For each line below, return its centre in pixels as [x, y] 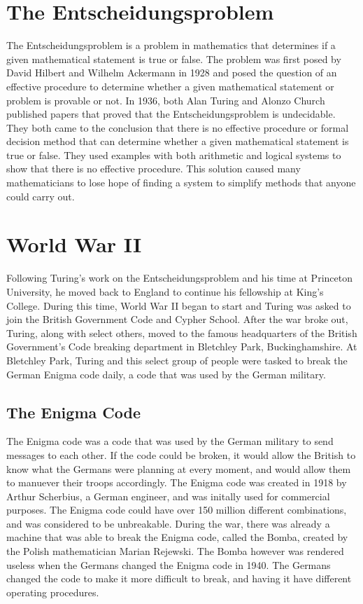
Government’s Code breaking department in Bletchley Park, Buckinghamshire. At [182, 346]
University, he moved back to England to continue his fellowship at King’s [165, 291]
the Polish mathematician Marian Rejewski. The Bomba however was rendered [175, 551]
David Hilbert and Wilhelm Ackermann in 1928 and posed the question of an [172, 73]
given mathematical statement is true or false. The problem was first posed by [174, 59]
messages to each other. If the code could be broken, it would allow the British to [181, 454]
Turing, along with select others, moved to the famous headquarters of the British [182, 332]
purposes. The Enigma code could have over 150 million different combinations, [177, 510]
